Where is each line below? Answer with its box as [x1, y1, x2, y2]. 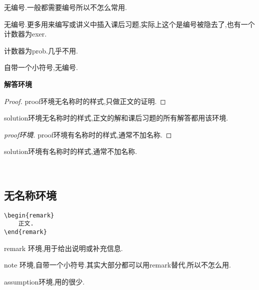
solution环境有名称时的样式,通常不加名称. [4, 146, 137, 156]
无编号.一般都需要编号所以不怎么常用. [4, 2, 127, 12]
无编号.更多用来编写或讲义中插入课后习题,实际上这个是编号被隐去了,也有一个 [4, 18, 255, 29]
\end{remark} [4, 228, 47, 236]
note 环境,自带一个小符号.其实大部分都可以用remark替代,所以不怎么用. [4, 259, 231, 270]
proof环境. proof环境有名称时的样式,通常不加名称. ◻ [4, 129, 172, 139]
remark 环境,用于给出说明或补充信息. [4, 242, 123, 253]
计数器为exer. [4, 28, 47, 39]
